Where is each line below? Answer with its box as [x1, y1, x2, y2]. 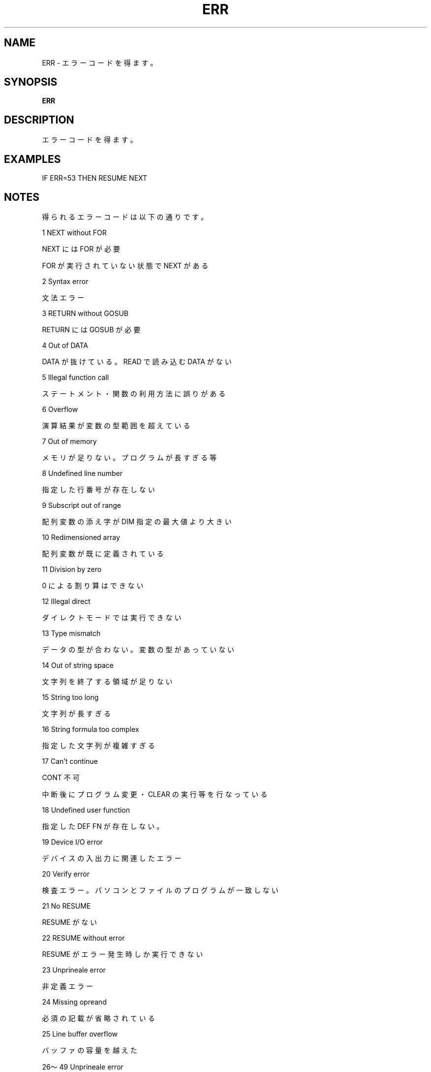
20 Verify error [42, 869, 90, 878]
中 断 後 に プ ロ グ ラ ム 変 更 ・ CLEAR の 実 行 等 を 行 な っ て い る [42, 789, 268, 798]
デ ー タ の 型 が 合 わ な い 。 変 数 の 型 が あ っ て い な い [42, 645, 235, 654]
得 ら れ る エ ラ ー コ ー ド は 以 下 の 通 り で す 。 [42, 212, 208, 221]
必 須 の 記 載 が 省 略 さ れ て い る [42, 1013, 155, 1022]
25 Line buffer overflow [42, 1029, 118, 1038]
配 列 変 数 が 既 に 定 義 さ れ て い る [42, 549, 164, 558]
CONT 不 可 [42, 773, 80, 782]
